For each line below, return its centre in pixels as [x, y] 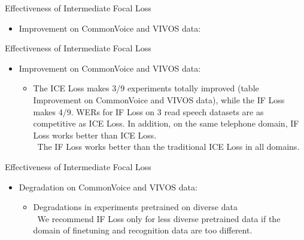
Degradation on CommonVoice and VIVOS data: [108, 187]
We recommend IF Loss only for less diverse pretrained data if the [159, 218]
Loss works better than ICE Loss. [95, 135]
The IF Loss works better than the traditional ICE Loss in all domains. [168, 147]
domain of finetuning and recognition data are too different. [143, 230]
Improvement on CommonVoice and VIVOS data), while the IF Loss [159, 99]
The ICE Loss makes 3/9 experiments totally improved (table [146, 88]
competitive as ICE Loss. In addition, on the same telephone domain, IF [166, 123]
